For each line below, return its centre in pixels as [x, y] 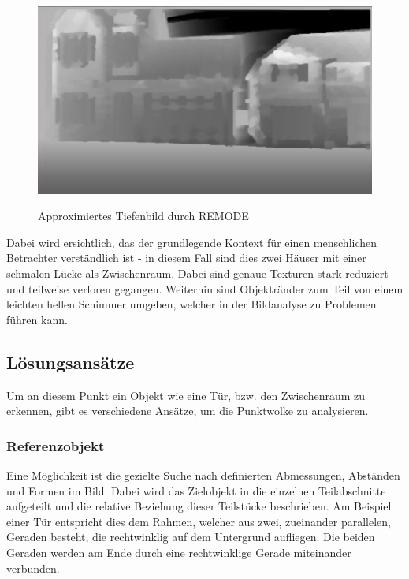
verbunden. [33, 568]
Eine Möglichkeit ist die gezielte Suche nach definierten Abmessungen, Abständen [203, 475]
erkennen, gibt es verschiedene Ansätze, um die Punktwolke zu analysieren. [188, 411]
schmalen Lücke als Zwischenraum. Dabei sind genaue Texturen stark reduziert [197, 273]
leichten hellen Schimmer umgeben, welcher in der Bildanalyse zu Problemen [191, 304]
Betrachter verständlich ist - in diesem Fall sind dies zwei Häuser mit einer [186, 258]
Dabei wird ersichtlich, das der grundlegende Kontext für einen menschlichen [192, 242]
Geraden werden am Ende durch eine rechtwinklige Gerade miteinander [179, 552]
